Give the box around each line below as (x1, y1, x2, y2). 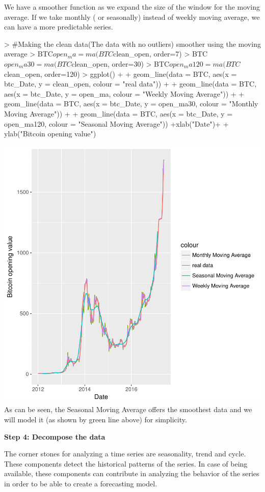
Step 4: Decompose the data (4, 431, 105, 442)
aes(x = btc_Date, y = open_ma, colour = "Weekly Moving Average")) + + (4, 88, 245, 99)
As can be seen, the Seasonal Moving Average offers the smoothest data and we (4, 404, 252, 415)
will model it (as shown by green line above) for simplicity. (4, 414, 187, 424)
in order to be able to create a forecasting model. (4, 478, 157, 488)
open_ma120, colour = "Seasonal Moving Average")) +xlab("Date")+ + (4, 118, 229, 129)
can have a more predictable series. (4, 21, 113, 32)
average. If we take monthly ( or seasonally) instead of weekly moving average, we (4, 11, 260, 22)
